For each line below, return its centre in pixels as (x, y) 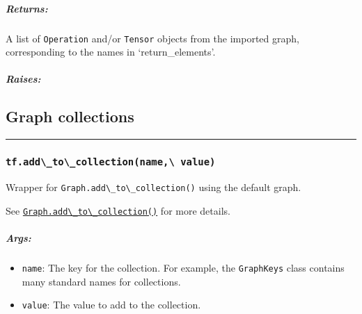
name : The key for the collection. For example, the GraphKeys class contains (183, 267)
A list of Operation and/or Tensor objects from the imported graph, (152, 38)
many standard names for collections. (101, 281)
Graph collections (70, 116)
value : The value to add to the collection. (111, 305)
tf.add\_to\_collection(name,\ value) (111, 162)
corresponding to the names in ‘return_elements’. (111, 52)
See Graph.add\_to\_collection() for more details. (118, 210)
